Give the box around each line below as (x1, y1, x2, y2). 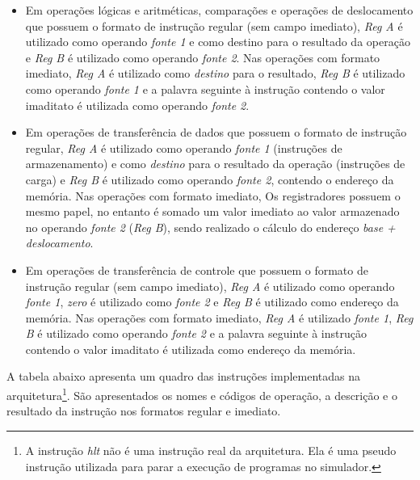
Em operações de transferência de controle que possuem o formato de (25, 261, 368, 278)
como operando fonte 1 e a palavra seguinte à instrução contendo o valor (25, 80, 385, 97)
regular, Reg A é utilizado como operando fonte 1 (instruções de (25, 139, 342, 156)
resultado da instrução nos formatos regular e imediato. (6, 402, 281, 419)
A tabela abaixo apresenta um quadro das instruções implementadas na (6, 368, 361, 385)
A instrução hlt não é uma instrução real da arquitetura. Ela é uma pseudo (25, 441, 397, 458)
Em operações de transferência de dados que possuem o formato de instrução (25, 124, 407, 141)
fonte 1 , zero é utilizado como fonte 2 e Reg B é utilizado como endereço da (25, 293, 399, 310)
